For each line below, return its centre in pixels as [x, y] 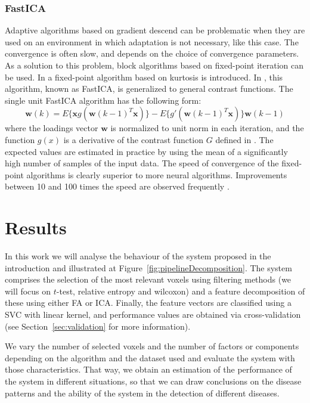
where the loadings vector [52, 128]
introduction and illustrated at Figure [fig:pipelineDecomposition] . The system [148, 267]
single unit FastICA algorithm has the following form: [103, 100]
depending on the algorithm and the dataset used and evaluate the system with [150, 357]
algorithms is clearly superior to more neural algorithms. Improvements [157, 174]
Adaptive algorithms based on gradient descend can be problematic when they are [155, 30]
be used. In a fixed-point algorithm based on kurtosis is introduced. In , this [144, 77]
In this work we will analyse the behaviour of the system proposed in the [138, 256]
